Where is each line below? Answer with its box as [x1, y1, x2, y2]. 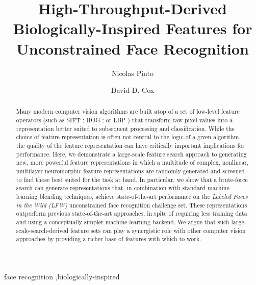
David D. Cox [111, 85, 155, 95]
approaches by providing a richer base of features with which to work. [16, 235, 201, 243]
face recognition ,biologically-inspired [4, 271, 120, 281]
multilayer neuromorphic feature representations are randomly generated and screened [16, 167, 245, 175]
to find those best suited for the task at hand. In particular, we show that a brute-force [16, 175, 248, 184]
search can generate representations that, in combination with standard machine [16, 184, 229, 192]
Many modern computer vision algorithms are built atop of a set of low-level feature [16, 107, 240, 116]
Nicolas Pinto [112, 67, 153, 78]
